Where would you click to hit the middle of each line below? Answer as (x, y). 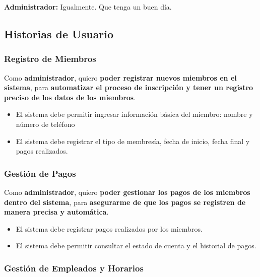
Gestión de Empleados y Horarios (74, 268)
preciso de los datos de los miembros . (70, 97)
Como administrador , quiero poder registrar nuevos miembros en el (120, 77)
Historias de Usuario (59, 33)
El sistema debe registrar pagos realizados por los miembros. (109, 228)
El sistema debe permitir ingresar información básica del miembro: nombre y (134, 114)
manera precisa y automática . (56, 212)
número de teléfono (45, 124)
